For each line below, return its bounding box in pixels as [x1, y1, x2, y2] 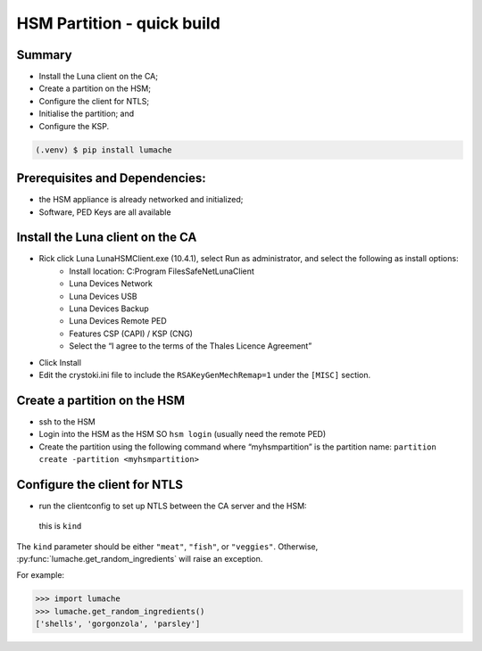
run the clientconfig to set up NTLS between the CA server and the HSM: [38, 500, 307, 511]
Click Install [38, 357, 82, 367]
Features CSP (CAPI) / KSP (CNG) [69, 328, 194, 339]
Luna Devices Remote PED [69, 316, 167, 326]
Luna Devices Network [69, 278, 154, 289]
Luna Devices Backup [69, 303, 149, 314]
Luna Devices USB [69, 291, 137, 301]
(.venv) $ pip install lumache [35, 144, 173, 155]
